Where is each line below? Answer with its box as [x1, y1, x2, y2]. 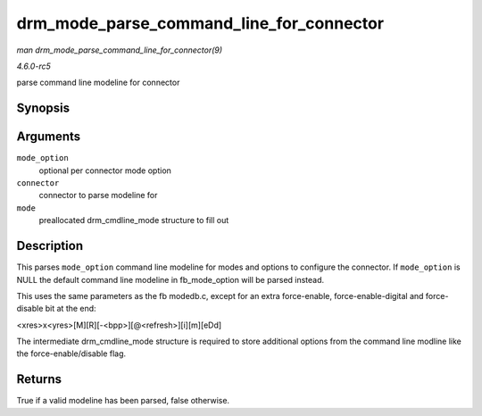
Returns [16, 371, 62, 387]
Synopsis [16, 101, 71, 116]
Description [16, 238, 84, 254]
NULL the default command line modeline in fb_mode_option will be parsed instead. [16, 274, 325, 285]
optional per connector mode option [38, 165, 171, 176]
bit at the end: [45, 304, 97, 314]
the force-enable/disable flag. [16, 348, 127, 359]
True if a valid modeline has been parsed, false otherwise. [16, 395, 230, 406]
